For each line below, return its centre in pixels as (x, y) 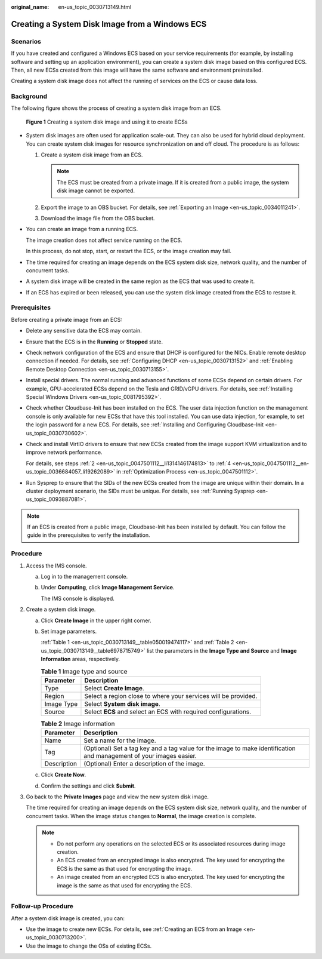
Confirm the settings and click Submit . (88, 786)
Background (29, 97)
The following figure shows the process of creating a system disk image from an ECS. (116, 108)
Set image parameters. (69, 631)
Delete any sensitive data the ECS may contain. (84, 331)
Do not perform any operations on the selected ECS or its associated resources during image (171, 843)
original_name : (30, 7)
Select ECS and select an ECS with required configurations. (168, 712)
